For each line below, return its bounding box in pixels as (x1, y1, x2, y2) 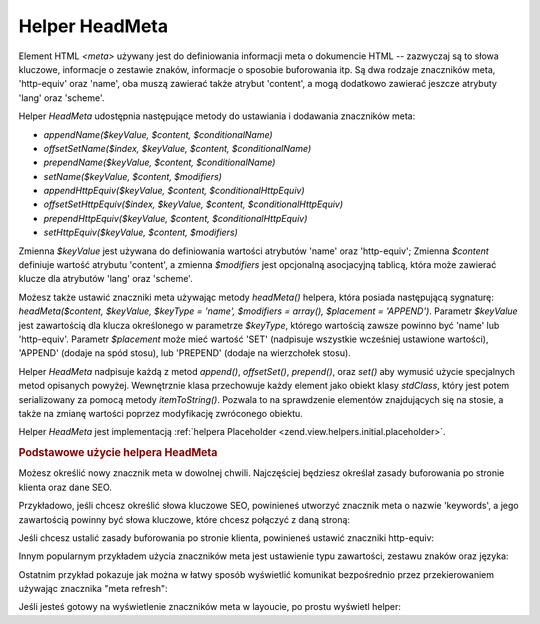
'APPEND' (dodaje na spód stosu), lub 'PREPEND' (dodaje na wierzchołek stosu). (18, 347, 352, 359)
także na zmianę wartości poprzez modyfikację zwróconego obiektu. (18, 407, 304, 419)
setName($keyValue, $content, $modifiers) (43, 170, 222, 182)
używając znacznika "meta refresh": (18, 583, 169, 595)
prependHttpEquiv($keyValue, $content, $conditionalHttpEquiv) (43, 212, 308, 224)
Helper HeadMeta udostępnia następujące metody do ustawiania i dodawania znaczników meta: (18, 110, 416, 122)
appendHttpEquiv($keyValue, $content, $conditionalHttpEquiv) (43, 185, 305, 197)
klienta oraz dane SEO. (18, 481, 112, 493)
